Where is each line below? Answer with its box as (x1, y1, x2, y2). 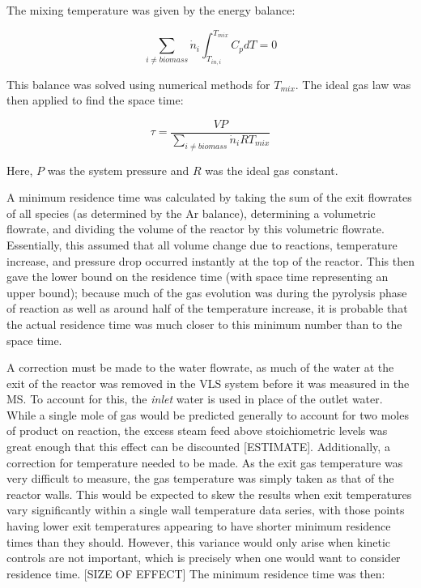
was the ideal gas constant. (205, 161, 338, 178)
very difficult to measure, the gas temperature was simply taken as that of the (6, 470, 394, 487)
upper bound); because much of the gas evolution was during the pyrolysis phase (6, 283, 407, 300)
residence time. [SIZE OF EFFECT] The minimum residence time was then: (6, 565, 385, 582)
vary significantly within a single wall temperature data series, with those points (6, 501, 405, 518)
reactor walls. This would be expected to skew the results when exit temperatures (6, 485, 412, 502)
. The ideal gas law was (295, 75, 411, 92)
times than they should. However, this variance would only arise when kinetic (6, 533, 391, 550)
